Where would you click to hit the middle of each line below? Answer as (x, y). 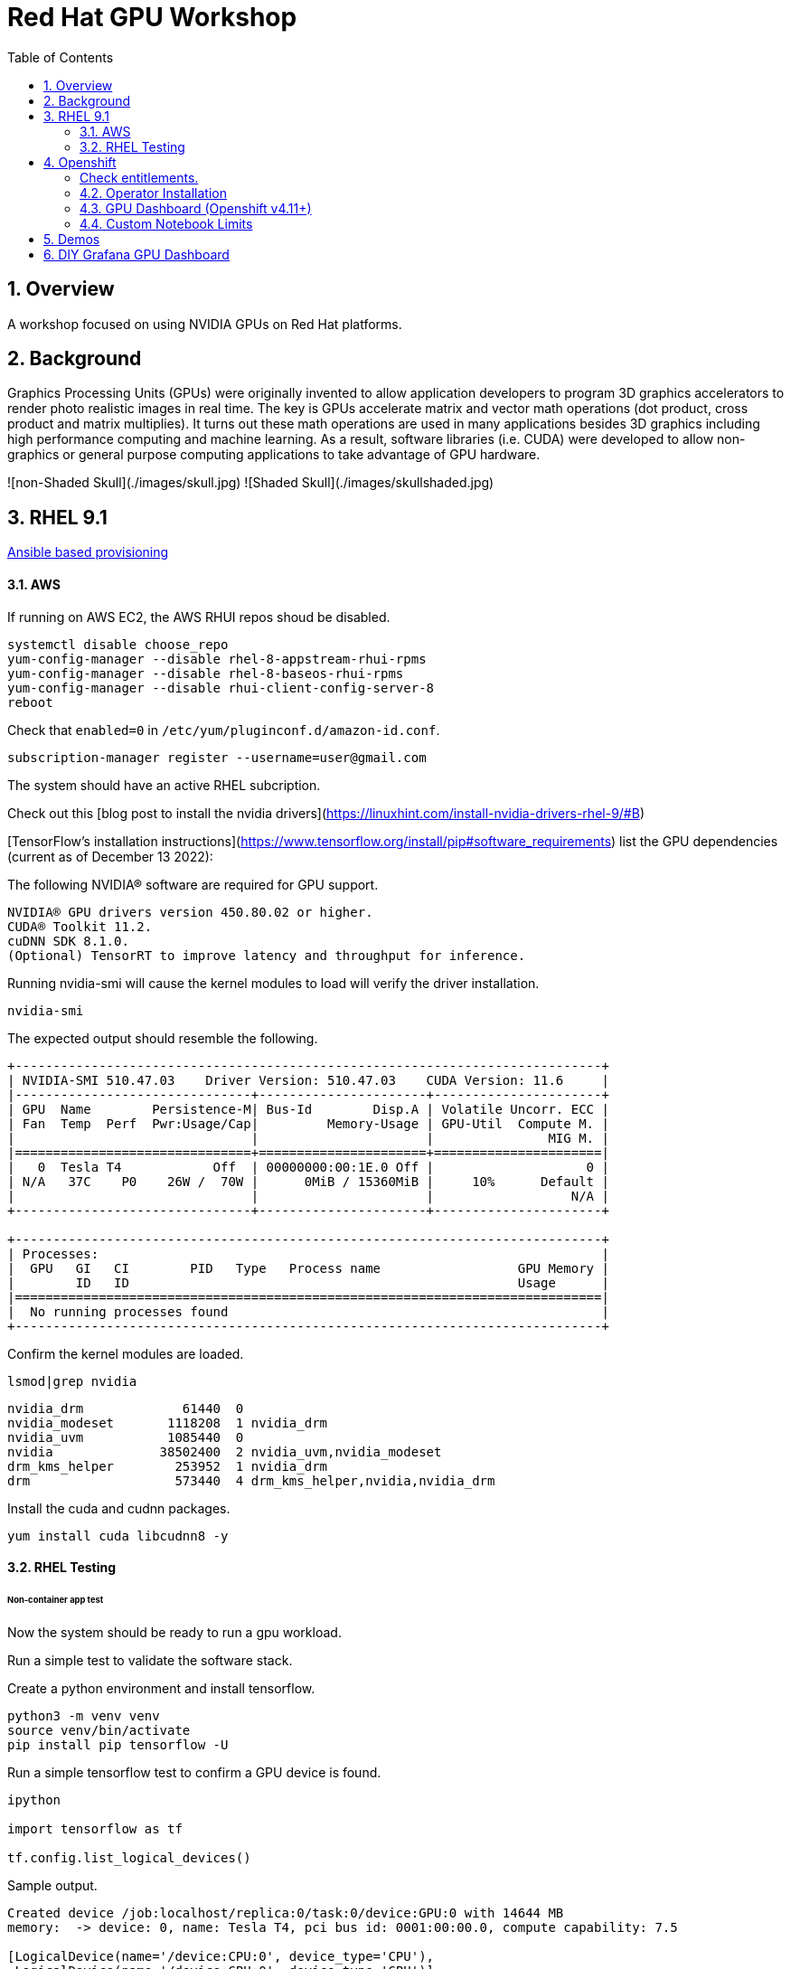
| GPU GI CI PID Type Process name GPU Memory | (308, 1268)
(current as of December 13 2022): (110, 856)
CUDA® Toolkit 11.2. (80, 926)
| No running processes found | (308, 1311)
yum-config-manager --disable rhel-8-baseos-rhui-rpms (206, 673)
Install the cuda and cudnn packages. (119, 1508)
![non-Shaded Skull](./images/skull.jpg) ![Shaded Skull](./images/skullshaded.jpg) (251, 483)
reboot (30, 702)
